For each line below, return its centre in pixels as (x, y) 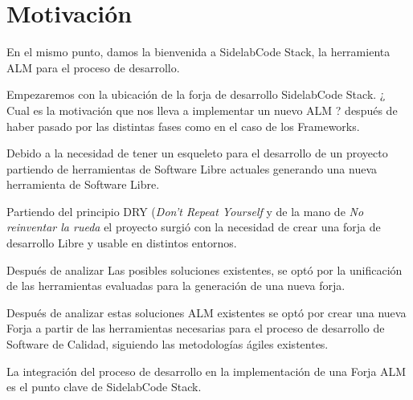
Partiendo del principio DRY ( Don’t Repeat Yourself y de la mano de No (185, 211)
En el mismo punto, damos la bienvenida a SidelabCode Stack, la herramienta (198, 52)
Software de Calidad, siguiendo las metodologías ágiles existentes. (168, 344)
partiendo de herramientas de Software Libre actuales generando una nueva (192, 168)
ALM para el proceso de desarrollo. (93, 67)
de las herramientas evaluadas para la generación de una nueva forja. (176, 286)
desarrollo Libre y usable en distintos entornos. (122, 243)
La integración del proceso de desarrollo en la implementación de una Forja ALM (206, 371)
